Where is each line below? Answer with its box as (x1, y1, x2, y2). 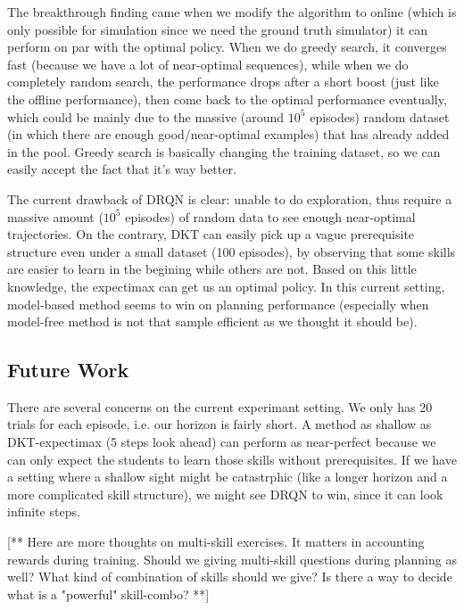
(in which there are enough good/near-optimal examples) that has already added (7, 125, 450, 144)
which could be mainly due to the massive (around (7, 107, 285, 126)
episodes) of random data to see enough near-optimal (125, 207, 416, 226)
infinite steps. (7, 502, 80, 521)
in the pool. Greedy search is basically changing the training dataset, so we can (7, 142, 441, 161)
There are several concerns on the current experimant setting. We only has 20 (7, 397, 433, 416)
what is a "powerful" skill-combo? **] (7, 584, 210, 603)
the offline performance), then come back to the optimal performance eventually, (7, 89, 447, 108)
